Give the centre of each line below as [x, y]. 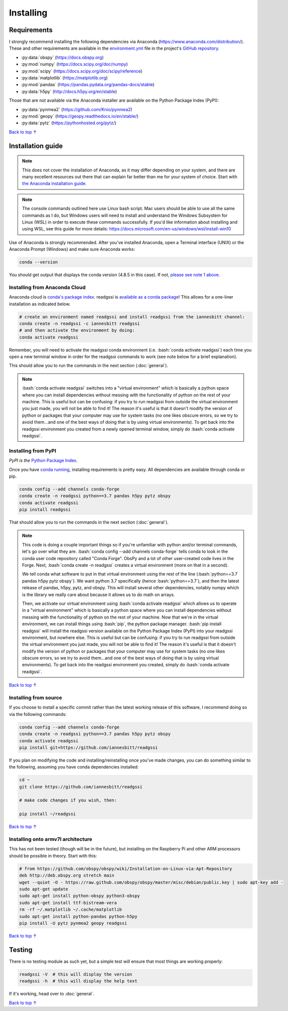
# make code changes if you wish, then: [68, 800]
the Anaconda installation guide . [54, 184]
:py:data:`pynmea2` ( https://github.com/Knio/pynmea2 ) [77, 109]
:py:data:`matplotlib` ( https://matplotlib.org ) [64, 78]
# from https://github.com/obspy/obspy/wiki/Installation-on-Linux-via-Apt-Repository [126, 869]
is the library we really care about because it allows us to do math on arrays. [99, 595]
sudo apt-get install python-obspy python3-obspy [80, 896]
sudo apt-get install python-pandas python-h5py [78, 916]
